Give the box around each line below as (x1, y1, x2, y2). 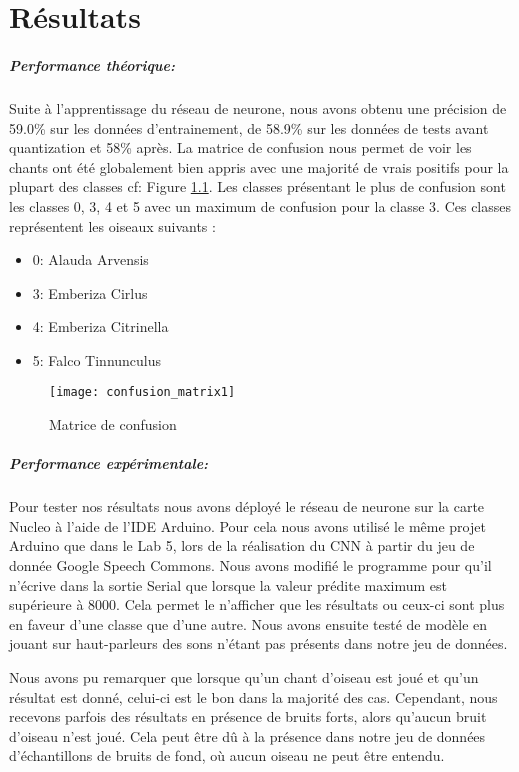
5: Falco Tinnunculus (32, 349, 162, 370)
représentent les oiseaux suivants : (9, 215, 216, 236)
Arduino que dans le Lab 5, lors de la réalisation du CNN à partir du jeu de (9, 535, 475, 556)
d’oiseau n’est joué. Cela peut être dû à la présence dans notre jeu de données (9, 725, 486, 746)
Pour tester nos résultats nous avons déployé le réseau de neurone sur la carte (9, 496, 485, 517)
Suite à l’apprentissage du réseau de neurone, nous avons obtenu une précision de (9, 97, 507, 118)
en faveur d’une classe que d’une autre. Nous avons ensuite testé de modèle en (9, 613, 488, 634)
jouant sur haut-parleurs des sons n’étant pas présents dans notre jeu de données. (9, 633, 508, 654)
